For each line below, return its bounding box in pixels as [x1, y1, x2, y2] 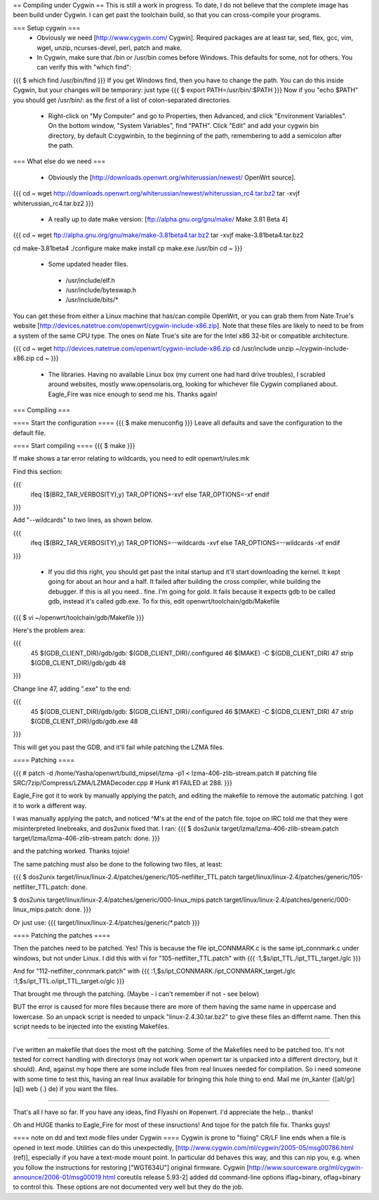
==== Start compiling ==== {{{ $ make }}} [13, 442, 135, 450]
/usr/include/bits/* [65, 295, 119, 304]
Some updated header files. [48, 260, 129, 269]
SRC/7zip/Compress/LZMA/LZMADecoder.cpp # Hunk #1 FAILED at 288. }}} [13, 779, 233, 787]
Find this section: [13, 467, 63, 475]
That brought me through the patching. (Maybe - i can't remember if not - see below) [13, 990, 260, 998]
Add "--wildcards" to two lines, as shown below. [13, 516, 153, 524]
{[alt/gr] [332, 1075, 355, 1083]
